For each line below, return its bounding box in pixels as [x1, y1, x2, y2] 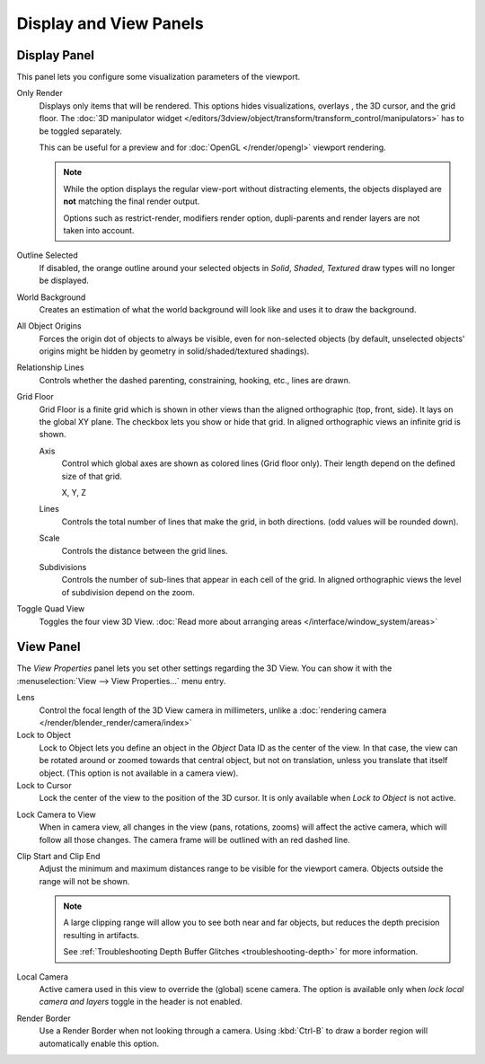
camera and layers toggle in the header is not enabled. [39, 997, 242, 1007]
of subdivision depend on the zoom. [61, 586, 195, 597]
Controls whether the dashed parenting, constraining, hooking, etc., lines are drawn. [39, 374, 351, 385]
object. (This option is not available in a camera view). [39, 768, 239, 778]
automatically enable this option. [39, 1038, 160, 1049]
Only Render [16, 88, 63, 99]
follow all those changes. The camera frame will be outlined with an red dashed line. [39, 834, 350, 845]
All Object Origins [16, 321, 82, 331]
